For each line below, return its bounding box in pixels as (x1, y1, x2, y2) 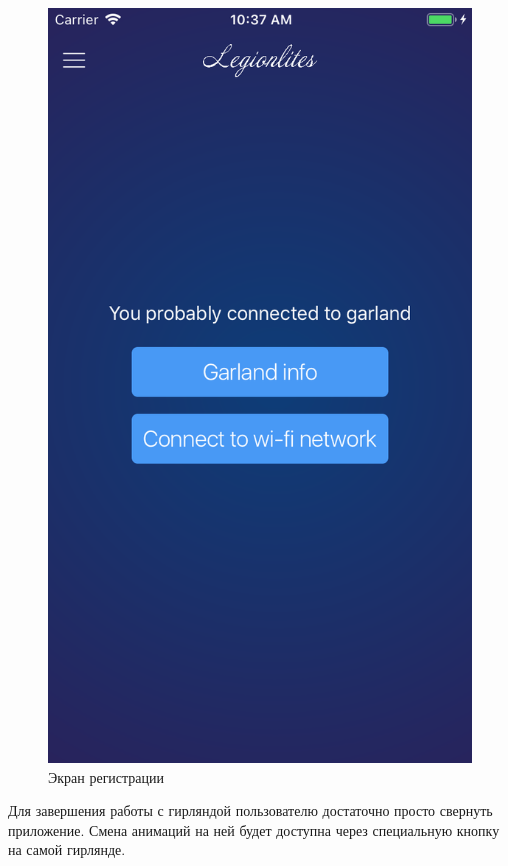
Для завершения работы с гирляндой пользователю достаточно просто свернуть (8, 800, 493, 821)
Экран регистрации (48, 766, 165, 787)
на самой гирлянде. (8, 839, 126, 860)
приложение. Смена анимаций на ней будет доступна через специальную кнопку (8, 819, 500, 840)
